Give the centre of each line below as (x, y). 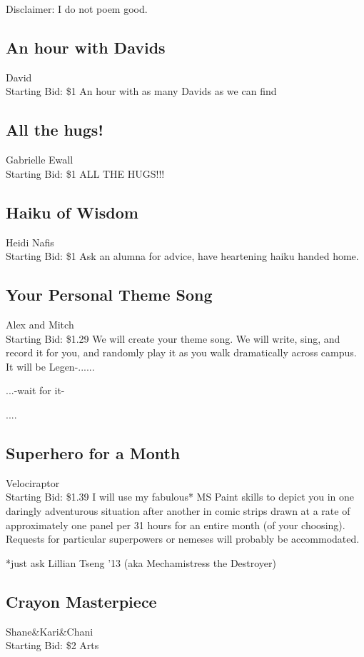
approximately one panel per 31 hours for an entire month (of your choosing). (176, 525)
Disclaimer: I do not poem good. (77, 9)
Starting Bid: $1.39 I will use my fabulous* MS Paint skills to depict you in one (180, 497)
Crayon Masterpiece (81, 601)
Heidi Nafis (30, 242)
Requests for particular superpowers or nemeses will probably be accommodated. (183, 539)
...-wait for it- (35, 390)
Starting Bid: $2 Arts (52, 645)
